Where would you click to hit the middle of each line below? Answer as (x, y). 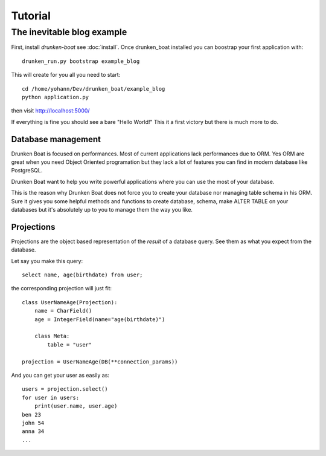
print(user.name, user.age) (76, 406)
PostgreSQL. (27, 171)
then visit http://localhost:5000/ (50, 111)
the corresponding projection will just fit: (61, 288)
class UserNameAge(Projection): (70, 302)
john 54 (33, 423)
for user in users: (51, 397)
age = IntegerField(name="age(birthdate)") (100, 319)
